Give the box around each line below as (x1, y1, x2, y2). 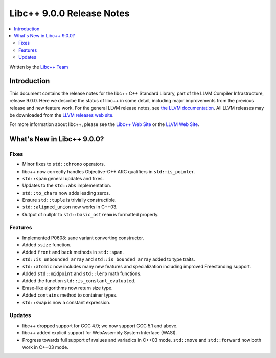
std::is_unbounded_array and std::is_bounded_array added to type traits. (22, 256, 195, 262)
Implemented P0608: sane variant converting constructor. (22, 235, 144, 241)
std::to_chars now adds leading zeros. (22, 189, 110, 196)
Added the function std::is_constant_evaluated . (22, 278, 135, 284)
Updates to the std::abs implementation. (22, 182, 112, 189)
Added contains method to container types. (22, 292, 118, 298)
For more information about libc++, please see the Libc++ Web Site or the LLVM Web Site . (9, 121, 199, 128)
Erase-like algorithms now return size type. (22, 285, 113, 291)
